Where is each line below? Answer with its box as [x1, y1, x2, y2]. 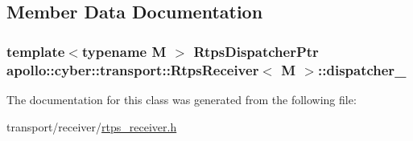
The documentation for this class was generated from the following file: [6, 91, 357, 107]
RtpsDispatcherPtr [193, 41, 319, 61]
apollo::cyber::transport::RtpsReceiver [6, 59, 259, 79]
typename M [81, 41, 167, 61]
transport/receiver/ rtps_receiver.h [6, 118, 177, 135]
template [6, 41, 65, 61]
